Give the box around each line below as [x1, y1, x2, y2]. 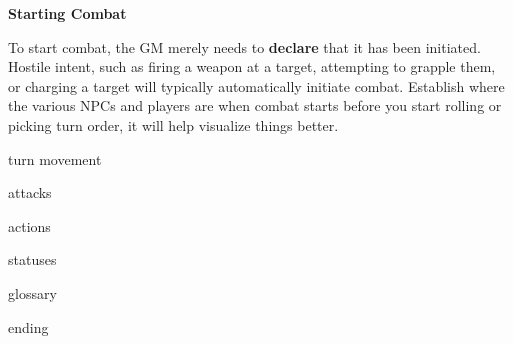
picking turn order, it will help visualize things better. [8, 114, 339, 135]
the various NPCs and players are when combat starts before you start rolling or [8, 95, 502, 116]
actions [8, 215, 51, 236]
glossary [8, 282, 57, 303]
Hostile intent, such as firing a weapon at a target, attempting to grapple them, [8, 56, 496, 77]
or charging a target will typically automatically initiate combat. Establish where [8, 75, 505, 96]
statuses [8, 249, 57, 270]
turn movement [8, 148, 102, 169]
